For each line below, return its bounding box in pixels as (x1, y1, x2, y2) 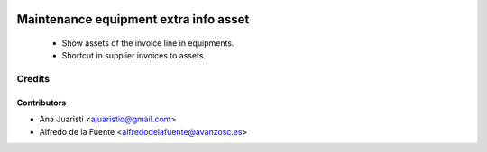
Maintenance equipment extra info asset (16, 12, 250, 27)
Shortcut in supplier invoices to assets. (61, 50, 207, 61)
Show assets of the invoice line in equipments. (61, 38, 234, 49)
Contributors (16, 97, 67, 108)
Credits (16, 73, 50, 85)
